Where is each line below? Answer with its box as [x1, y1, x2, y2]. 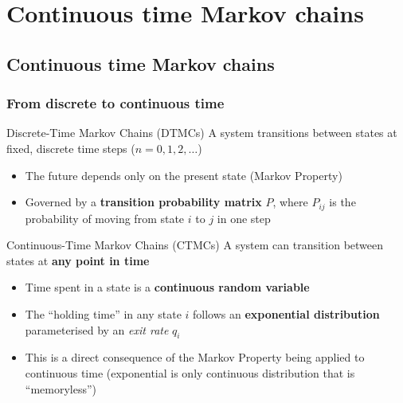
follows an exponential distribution [193, 305, 380, 322]
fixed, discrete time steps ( [6, 139, 135, 156]
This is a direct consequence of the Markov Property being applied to [25, 349, 365, 366]
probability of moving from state [25, 209, 185, 226]
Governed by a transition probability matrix [25, 194, 262, 210]
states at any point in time [6, 252, 150, 268]
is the [329, 194, 356, 210]
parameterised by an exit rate [25, 321, 169, 338]
